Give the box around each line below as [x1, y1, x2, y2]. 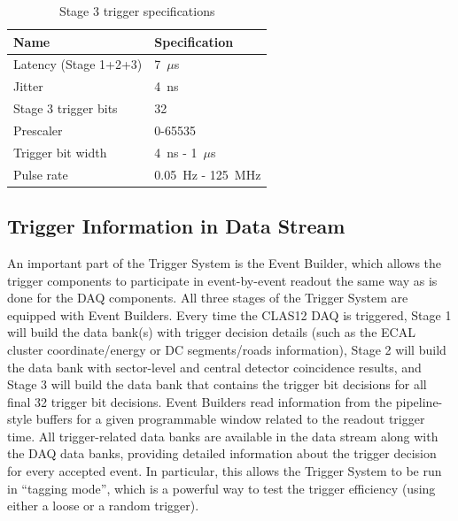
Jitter [13, 77, 43, 96]
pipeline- [395, 392, 443, 410]
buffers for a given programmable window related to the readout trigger [35, 410, 425, 428]
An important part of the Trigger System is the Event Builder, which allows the [7, 253, 442, 272]
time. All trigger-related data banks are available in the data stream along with [7, 426, 439, 445]
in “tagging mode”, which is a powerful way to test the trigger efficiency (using [7, 479, 436, 497]
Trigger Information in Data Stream [7, 212, 345, 240]
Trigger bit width [13, 142, 107, 161]
